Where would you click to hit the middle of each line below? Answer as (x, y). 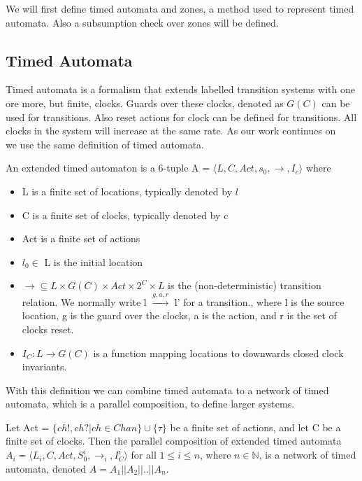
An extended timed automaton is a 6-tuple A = (108, 168)
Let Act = (28, 427)
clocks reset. (48, 329)
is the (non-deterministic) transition (245, 285)
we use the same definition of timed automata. (105, 144)
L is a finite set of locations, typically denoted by (127, 191)
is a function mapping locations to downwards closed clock (218, 353)
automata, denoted (46, 468)
